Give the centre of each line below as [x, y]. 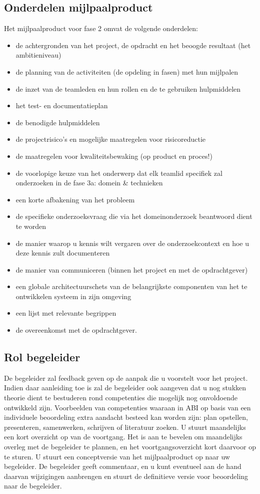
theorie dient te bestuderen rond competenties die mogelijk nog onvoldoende [121, 398]
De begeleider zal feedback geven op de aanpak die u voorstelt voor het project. [126, 378]
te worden [31, 226]
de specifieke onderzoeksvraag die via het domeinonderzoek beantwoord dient [134, 216]
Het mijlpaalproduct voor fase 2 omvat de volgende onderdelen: [101, 28]
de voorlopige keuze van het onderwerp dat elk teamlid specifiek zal [119, 173]
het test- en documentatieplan [62, 105]
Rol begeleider [42, 357]
